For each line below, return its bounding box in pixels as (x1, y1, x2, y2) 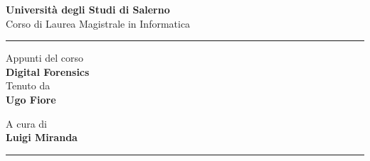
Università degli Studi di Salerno (6, 2, 170, 16)
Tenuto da (6, 78, 51, 93)
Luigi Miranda (6, 130, 78, 145)
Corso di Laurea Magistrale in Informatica (6, 16, 191, 30)
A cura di (6, 116, 47, 131)
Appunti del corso (6, 50, 84, 65)
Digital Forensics (6, 64, 90, 79)
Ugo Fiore (6, 91, 56, 106)
